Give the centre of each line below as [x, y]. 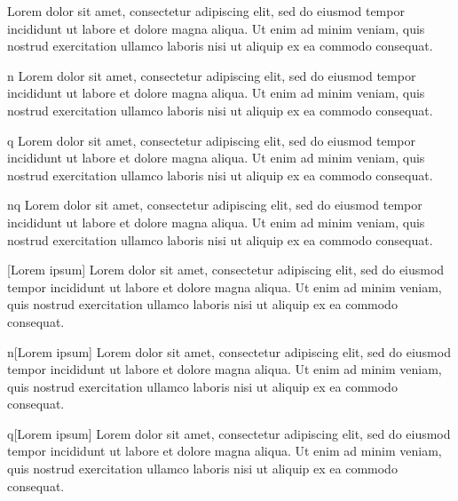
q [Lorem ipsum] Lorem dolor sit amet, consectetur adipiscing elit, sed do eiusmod [229, 433]
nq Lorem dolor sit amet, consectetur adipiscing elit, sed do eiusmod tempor [215, 205]
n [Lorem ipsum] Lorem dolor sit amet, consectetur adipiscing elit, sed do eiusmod [229, 351]
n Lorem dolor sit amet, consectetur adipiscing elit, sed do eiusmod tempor [212, 75]
